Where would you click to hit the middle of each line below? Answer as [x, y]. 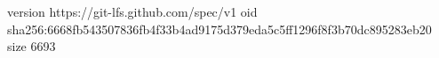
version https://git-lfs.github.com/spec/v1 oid [132, 11]
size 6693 [32, 46]
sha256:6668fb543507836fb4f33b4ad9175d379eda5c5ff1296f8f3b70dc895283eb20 [219, 29]
